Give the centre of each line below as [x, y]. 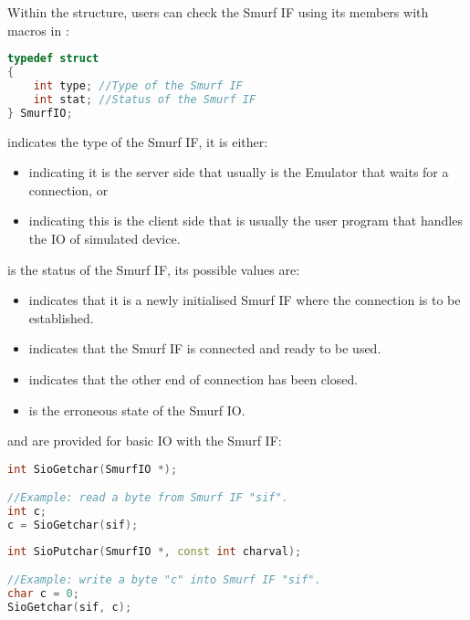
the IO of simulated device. [104, 238]
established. [61, 317]
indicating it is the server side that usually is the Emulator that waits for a [239, 172]
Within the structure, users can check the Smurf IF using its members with [218, 12]
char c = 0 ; [43, 594]
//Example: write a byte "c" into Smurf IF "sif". [164, 580]
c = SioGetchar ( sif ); [73, 525]
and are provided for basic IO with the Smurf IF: [145, 441]
